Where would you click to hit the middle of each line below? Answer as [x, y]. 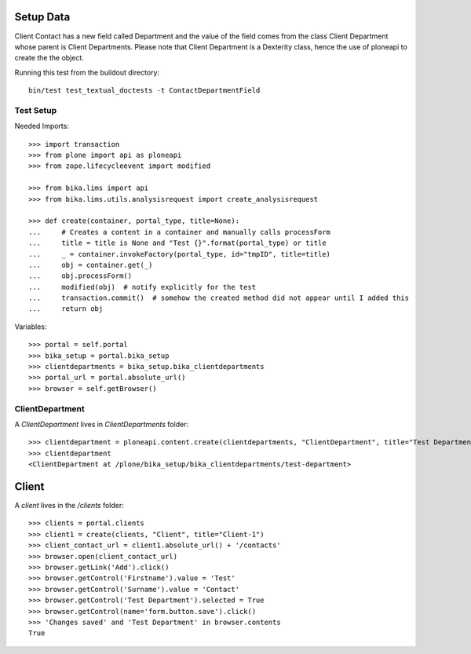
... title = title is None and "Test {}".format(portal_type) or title [177, 243]
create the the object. [49, 58]
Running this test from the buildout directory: [87, 72]
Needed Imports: [42, 126]
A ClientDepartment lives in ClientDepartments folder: [101, 424]
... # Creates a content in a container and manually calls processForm [180, 232]
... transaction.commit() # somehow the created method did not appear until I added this [219, 298]
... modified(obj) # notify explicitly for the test [142, 287]
